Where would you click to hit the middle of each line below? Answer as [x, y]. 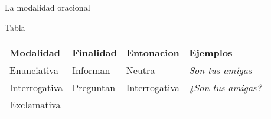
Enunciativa [34, 70]
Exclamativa [35, 105]
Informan [91, 70]
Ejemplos [211, 53]
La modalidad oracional [48, 7]
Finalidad [94, 53]
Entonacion [153, 53]
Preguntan [94, 88]
